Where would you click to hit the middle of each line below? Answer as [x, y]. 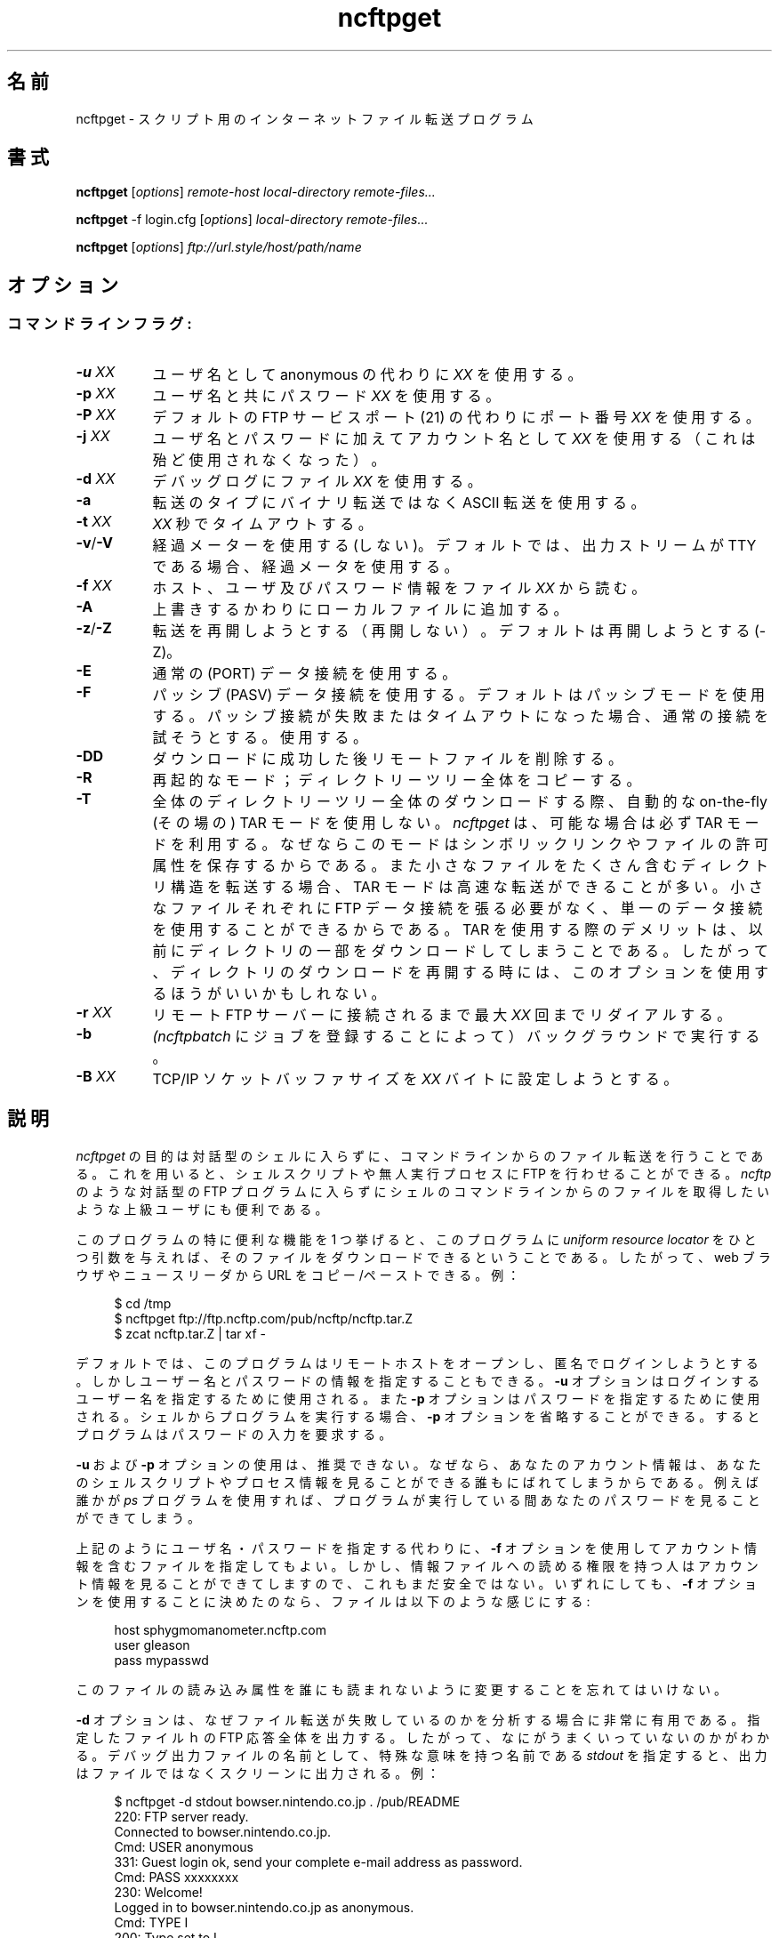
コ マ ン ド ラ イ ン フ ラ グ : [100, 324]
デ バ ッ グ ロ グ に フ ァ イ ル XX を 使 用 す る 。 [317, 481]
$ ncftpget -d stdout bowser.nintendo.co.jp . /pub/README [287, 1801]
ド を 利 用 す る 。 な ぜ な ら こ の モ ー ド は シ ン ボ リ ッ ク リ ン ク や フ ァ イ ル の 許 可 [460, 844]
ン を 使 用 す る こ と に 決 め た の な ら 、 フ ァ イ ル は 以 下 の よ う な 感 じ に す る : [333, 1601]
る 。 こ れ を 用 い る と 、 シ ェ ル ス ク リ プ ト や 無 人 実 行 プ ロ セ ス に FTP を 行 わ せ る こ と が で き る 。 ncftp [424, 1173]
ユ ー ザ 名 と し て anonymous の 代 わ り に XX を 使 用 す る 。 [367, 374]
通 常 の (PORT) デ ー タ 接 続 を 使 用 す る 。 [305, 673]
